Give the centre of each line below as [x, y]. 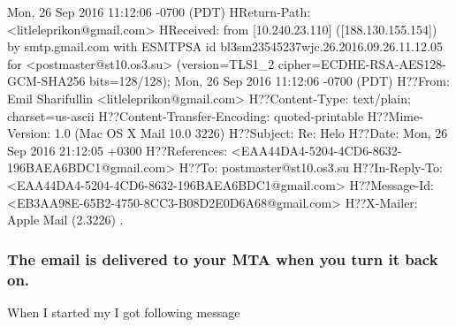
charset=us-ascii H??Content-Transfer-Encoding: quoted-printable [186, 115]
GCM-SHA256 [46, 81]
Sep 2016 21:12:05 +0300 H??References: [118, 150]
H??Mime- [395, 115]
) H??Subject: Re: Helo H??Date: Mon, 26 [334, 133]
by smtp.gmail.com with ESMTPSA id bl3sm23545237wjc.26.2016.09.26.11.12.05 [225, 46]
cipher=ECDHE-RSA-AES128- [362, 63]
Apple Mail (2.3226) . [65, 220]
